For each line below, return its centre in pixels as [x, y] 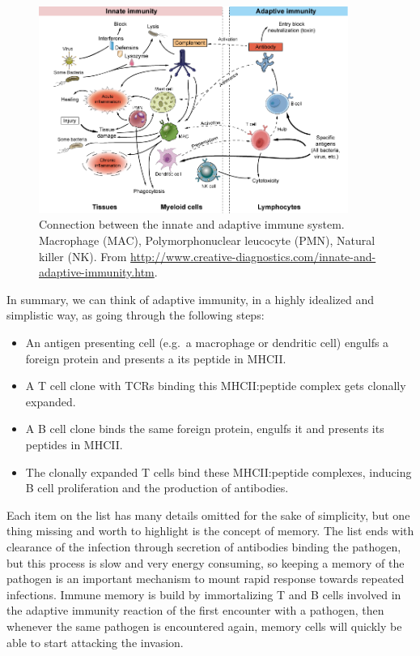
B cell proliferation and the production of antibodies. [157, 488]
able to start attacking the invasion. [95, 642]
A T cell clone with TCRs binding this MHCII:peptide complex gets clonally [216, 386]
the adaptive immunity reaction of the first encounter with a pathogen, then [195, 610]
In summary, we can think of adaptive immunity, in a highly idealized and [190, 299]
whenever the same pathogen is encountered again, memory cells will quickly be [204, 626]
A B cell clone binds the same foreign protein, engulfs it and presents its [205, 429]
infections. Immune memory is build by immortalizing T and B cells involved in [204, 594]
